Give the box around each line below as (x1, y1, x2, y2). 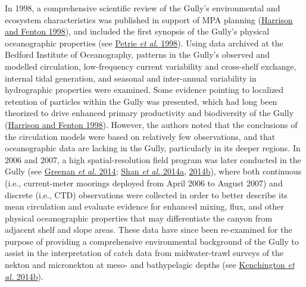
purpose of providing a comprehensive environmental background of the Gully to (5, 235, 299, 247)
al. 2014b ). (5, 270, 43, 282)
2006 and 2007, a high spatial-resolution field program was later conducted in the (5, 153, 301, 166)
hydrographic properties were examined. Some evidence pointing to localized (5, 83, 284, 96)
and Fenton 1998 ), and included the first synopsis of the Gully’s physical (5, 25, 270, 38)
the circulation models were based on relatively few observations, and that (5, 130, 276, 142)
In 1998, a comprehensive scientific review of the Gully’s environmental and (5, 2, 280, 14)
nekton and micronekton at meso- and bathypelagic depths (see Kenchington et (5, 258, 295, 271)
